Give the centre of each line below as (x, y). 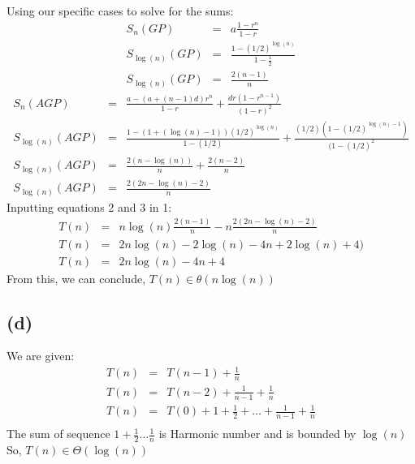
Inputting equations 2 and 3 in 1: (89, 206)
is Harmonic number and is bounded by (257, 434)
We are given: (41, 356)
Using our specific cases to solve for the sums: (120, 11)
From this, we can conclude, (76, 278)
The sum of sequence (58, 434)
